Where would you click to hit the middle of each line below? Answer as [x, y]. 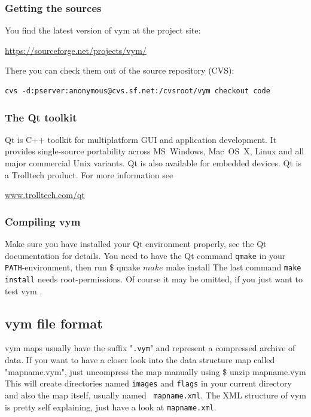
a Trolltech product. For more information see [89, 174]
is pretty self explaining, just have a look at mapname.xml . [111, 407]
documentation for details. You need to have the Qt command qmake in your [145, 255]
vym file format [54, 323]
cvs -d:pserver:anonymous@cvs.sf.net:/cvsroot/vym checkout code [138, 91]
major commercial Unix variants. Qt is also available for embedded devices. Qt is [153, 163]
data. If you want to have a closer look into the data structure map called [140, 360]
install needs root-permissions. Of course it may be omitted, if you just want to [154, 278]
